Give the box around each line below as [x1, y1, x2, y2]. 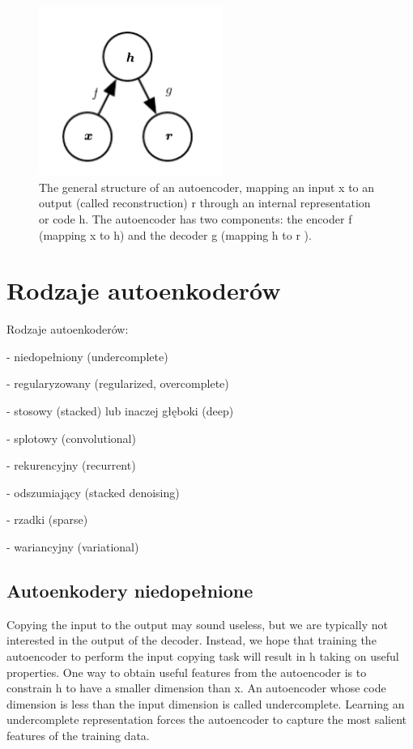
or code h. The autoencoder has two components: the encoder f [39, 210, 352, 227]
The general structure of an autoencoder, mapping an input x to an [39, 178, 375, 195]
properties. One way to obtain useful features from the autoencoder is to [6, 663, 367, 680]
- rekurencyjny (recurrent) [6, 457, 136, 474]
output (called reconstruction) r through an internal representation [39, 194, 371, 211]
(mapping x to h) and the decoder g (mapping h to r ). [39, 226, 312, 243]
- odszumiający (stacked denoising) [6, 483, 180, 500]
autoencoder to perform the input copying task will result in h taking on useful [6, 647, 399, 664]
